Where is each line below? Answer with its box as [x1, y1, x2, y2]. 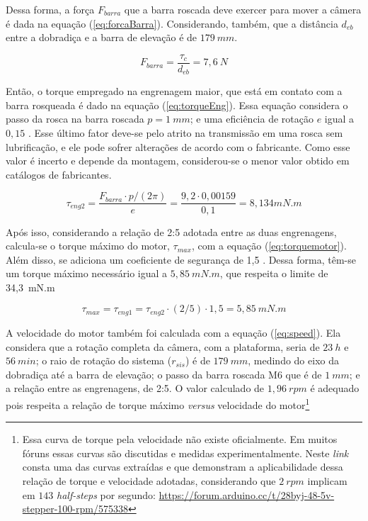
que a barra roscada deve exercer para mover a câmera [124, 2, 362, 16]
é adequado [310, 381, 360, 396]
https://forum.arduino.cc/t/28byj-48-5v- [159, 487, 335, 502]
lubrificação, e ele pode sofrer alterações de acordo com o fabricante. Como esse [6, 139, 350, 154]
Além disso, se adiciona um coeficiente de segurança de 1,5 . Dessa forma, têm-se [6, 252, 356, 267]
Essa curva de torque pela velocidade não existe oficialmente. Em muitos [22, 432, 338, 447]
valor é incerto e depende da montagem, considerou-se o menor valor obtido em [6, 153, 350, 168]
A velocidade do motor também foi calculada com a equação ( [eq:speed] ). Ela [6, 325, 341, 340]
